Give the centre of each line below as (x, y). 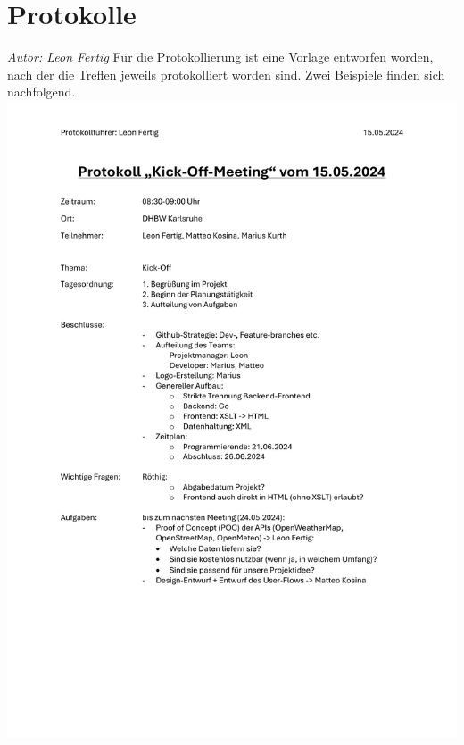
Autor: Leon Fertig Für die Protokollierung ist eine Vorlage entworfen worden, (220, 57)
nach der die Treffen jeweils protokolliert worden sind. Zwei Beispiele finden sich (226, 74)
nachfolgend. (41, 92)
